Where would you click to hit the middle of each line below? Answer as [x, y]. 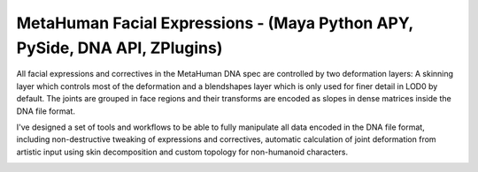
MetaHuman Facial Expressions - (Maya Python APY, [215, 23]
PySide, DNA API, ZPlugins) [119, 48]
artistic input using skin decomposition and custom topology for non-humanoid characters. [182, 152]
